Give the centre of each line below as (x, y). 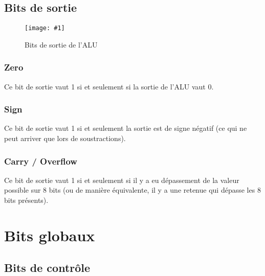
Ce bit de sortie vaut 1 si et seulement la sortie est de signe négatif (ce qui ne (126, 128)
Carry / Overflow (41, 161)
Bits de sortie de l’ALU (61, 44)
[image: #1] (45, 28)
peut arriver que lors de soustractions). (65, 138)
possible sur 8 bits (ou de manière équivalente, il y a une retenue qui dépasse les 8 (132, 190)
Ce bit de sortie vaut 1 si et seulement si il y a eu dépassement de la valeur (122, 180)
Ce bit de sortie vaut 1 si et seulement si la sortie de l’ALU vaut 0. (109, 86)
